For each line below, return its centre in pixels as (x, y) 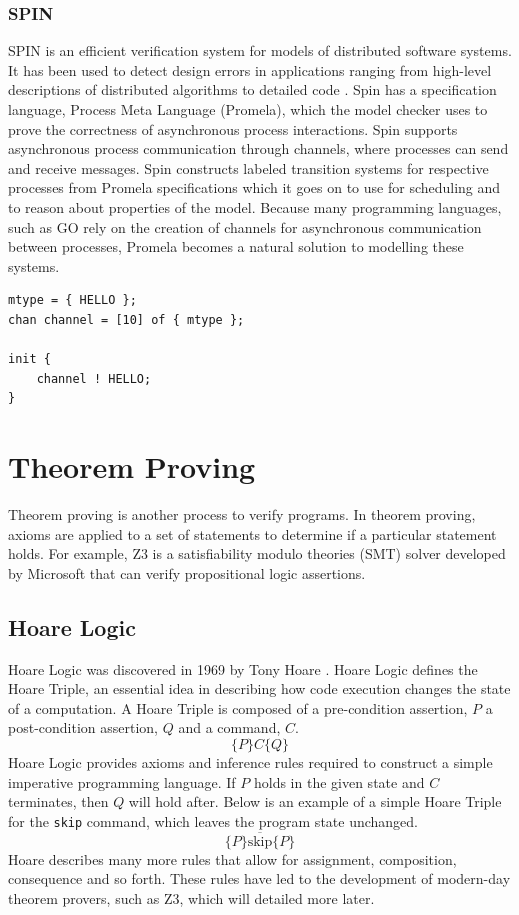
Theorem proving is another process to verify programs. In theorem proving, (242, 514)
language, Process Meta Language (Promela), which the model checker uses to (248, 109)
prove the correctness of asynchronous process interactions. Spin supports (233, 128)
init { (29, 359)
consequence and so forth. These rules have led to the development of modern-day (259, 878)
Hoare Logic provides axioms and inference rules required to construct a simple (250, 761)
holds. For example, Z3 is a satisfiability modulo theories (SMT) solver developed (257, 553)
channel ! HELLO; (94, 378)
